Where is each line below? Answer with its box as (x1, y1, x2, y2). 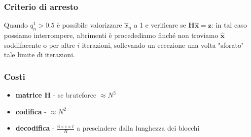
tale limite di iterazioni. (4, 49, 75, 60)
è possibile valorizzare (57, 20, 122, 30)
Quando (4, 20, 28, 30)
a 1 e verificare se (134, 20, 186, 30)
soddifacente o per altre (4, 39, 75, 50)
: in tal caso (212, 20, 247, 30)
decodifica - (15, 123, 55, 133)
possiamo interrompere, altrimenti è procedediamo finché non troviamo (4, 30, 218, 40)
